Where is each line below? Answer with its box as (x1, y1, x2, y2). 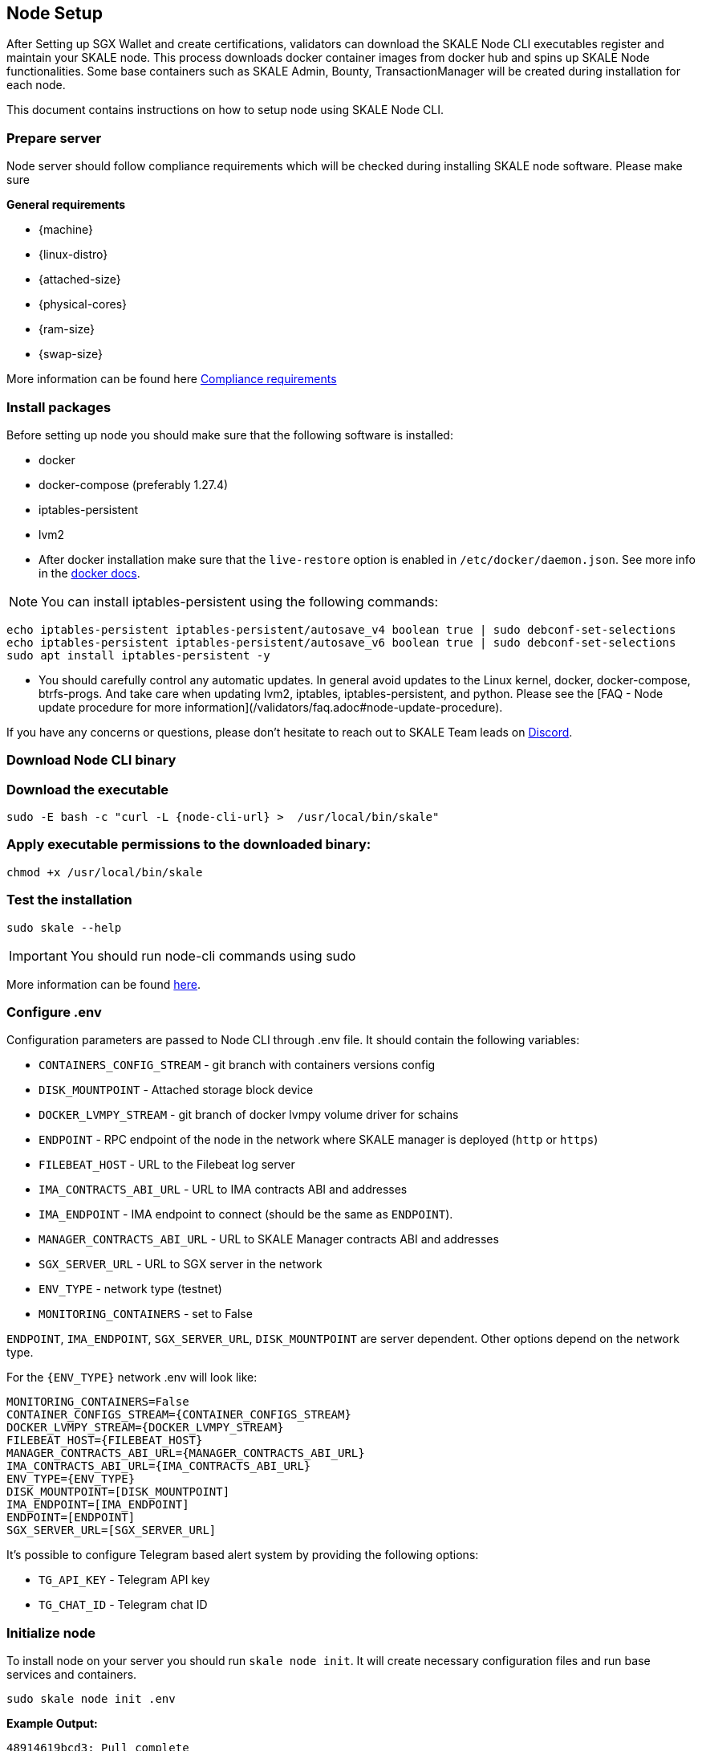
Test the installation (6, 892, 132, 908)
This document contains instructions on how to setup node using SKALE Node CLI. (6, 103, 444, 117)
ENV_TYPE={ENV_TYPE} (6, 1472, 136, 1486)
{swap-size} (39, 347, 103, 361)
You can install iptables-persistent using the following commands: (41, 593, 439, 610)
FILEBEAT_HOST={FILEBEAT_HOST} (6, 1434, 203, 1447)
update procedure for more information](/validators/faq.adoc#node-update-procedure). (39, 700, 503, 714)
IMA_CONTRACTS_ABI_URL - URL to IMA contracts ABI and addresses (39, 1182, 408, 1197)
